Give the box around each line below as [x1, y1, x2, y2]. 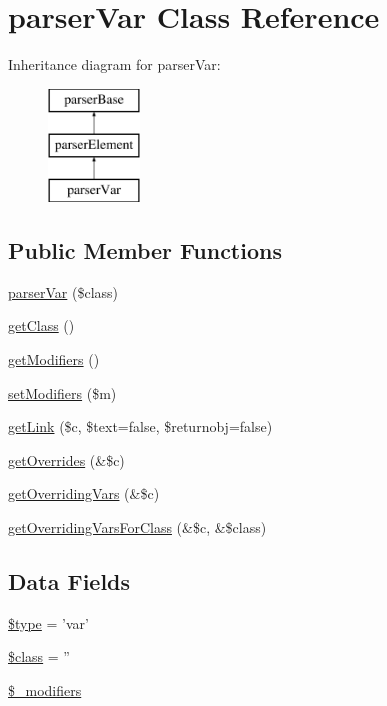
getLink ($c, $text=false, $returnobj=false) [8, 416, 273, 437]
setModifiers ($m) [8, 382, 117, 403]
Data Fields [8, 566, 131, 597]
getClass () [8, 315, 75, 336]
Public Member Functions [8, 235, 282, 266]
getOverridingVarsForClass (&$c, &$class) [8, 517, 267, 538]
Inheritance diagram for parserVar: [8, 54, 221, 75]
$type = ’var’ [8, 612, 89, 633]
